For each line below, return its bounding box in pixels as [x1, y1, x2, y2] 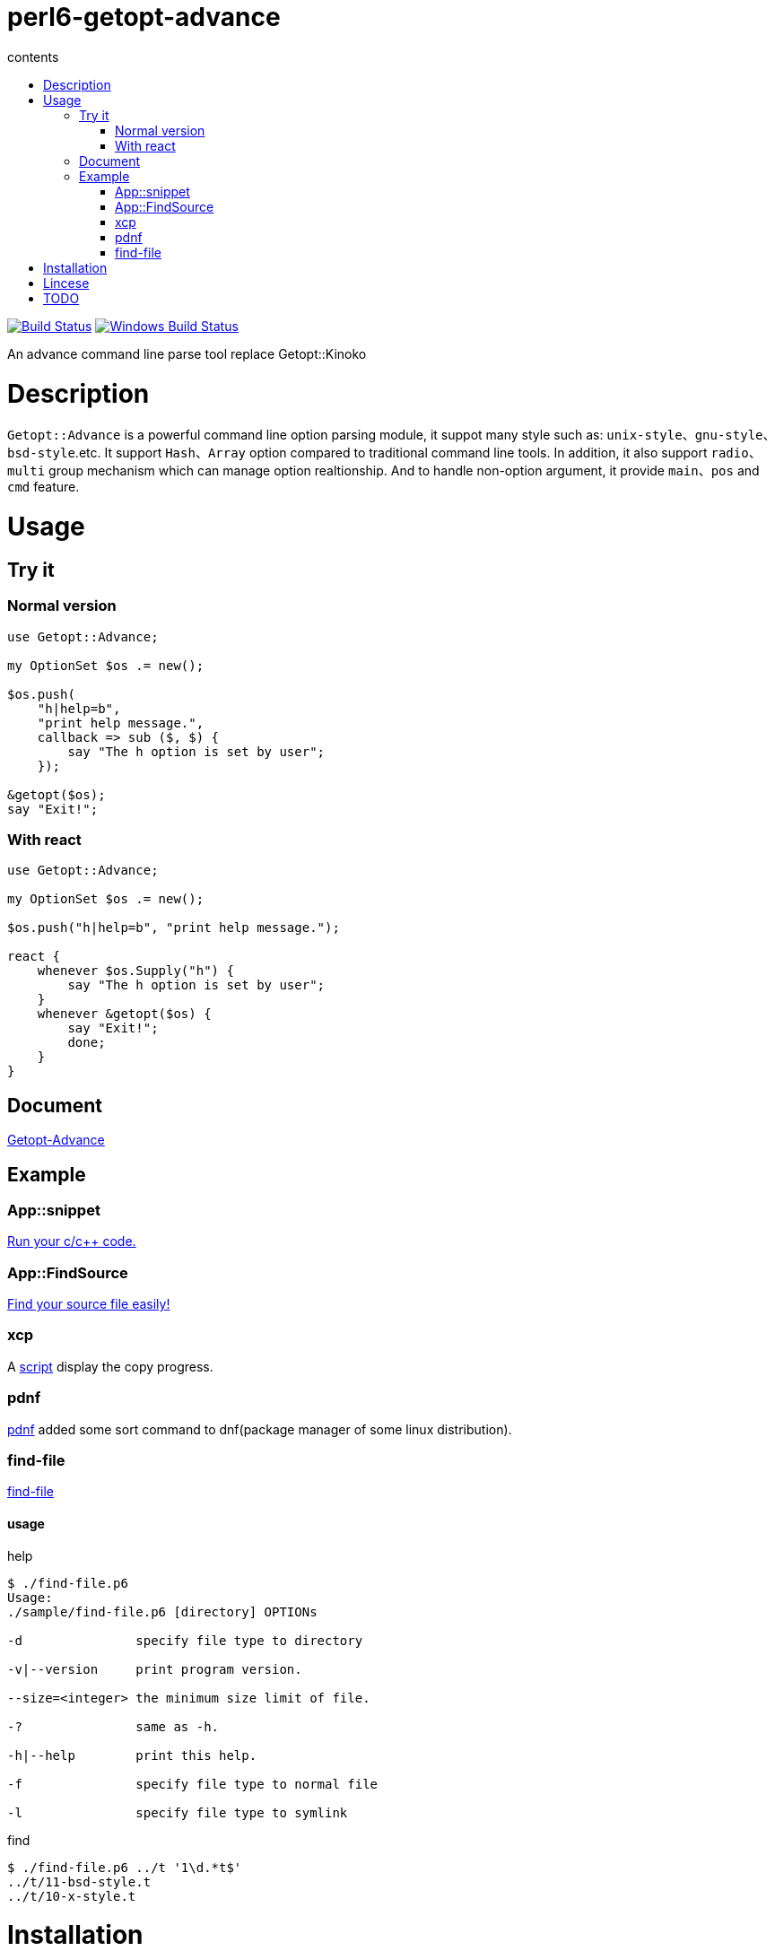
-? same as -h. [7, 1719, 220, 1734]
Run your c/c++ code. [7, 1233, 136, 1250]
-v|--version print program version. [7, 1661, 302, 1677]
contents [7, 48, 59, 65]
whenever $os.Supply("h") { [37, 963, 234, 979]
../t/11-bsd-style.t [7, 1874, 152, 1889]
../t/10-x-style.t [7, 1888, 136, 1903]
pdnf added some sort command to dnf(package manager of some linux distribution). [7, 1421, 512, 1437]
